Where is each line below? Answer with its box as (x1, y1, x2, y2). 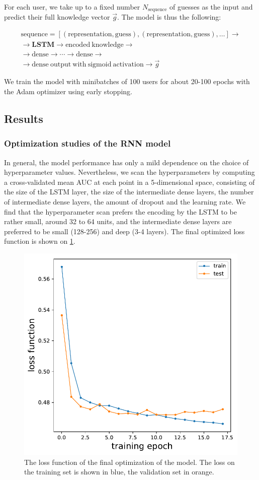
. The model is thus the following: (117, 12, 221, 22)
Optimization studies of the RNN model (4, 137, 171, 150)
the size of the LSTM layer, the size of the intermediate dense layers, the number (4, 186, 254, 197)
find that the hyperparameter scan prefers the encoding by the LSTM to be (4, 206, 237, 217)
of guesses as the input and (169, 2, 253, 12)
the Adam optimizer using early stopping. (4, 86, 132, 96)
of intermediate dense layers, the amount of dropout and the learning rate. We (4, 196, 246, 207)
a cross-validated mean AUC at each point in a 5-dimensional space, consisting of (4, 176, 255, 187)
